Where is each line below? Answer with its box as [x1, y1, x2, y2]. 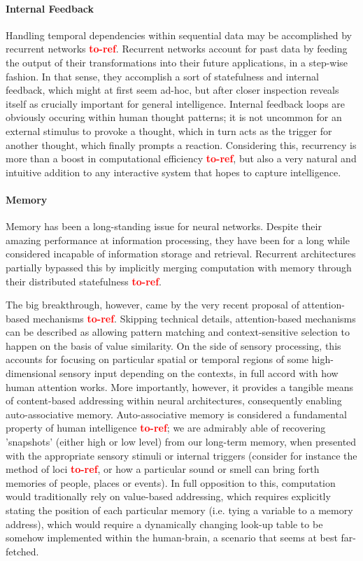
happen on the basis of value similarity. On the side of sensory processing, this [6, 338, 341, 353]
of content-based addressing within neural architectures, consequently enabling [6, 393, 342, 408]
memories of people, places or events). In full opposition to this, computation [6, 475, 336, 490]
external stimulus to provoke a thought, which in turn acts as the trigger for [6, 123, 332, 138]
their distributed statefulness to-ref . [6, 274, 162, 288]
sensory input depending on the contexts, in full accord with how [59, 366, 339, 381]
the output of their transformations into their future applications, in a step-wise [6, 55, 348, 69]
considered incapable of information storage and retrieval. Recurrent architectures [6, 246, 356, 261]
